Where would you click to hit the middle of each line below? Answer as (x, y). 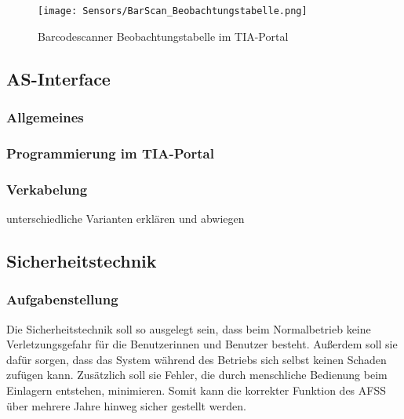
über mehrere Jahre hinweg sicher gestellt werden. (126, 405)
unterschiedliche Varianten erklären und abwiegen (126, 218)
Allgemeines (45, 117)
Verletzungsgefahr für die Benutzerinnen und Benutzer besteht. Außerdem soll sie (202, 344)
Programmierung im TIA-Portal (110, 153)
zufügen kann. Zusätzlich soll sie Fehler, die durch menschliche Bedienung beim (197, 375)
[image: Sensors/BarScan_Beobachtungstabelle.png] (173, 11)
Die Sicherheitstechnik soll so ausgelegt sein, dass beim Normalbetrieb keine (189, 328)
